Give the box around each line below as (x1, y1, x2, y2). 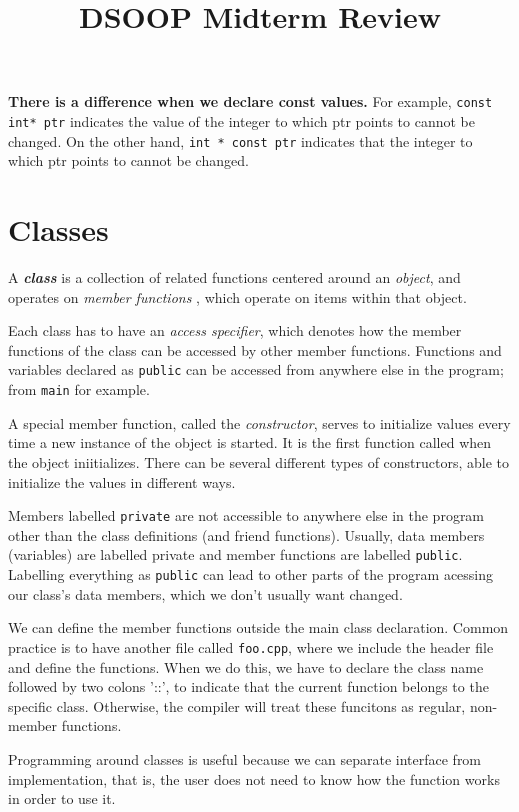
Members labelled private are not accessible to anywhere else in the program (8, 505, 485, 526)
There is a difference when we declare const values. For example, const (8, 91, 493, 112)
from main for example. (8, 379, 150, 400)
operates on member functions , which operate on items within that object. (8, 286, 467, 307)
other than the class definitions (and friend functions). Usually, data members (8, 524, 485, 545)
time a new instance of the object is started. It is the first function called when (8, 432, 492, 453)
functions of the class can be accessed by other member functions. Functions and (8, 339, 502, 360)
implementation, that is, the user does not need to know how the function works (8, 768, 500, 789)
